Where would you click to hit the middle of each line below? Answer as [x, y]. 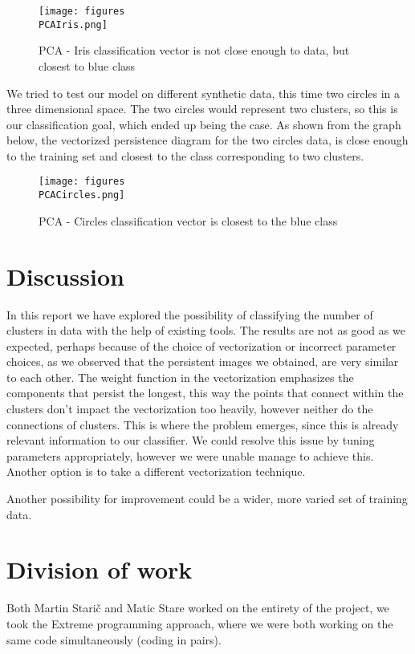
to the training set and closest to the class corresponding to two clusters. [185, 155]
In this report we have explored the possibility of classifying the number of [190, 314]
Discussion [65, 276]
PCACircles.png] [82, 195]
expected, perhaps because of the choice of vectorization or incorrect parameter [201, 345]
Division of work [100, 569]
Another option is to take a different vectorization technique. [156, 471]
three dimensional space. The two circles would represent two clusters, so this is [202, 109]
